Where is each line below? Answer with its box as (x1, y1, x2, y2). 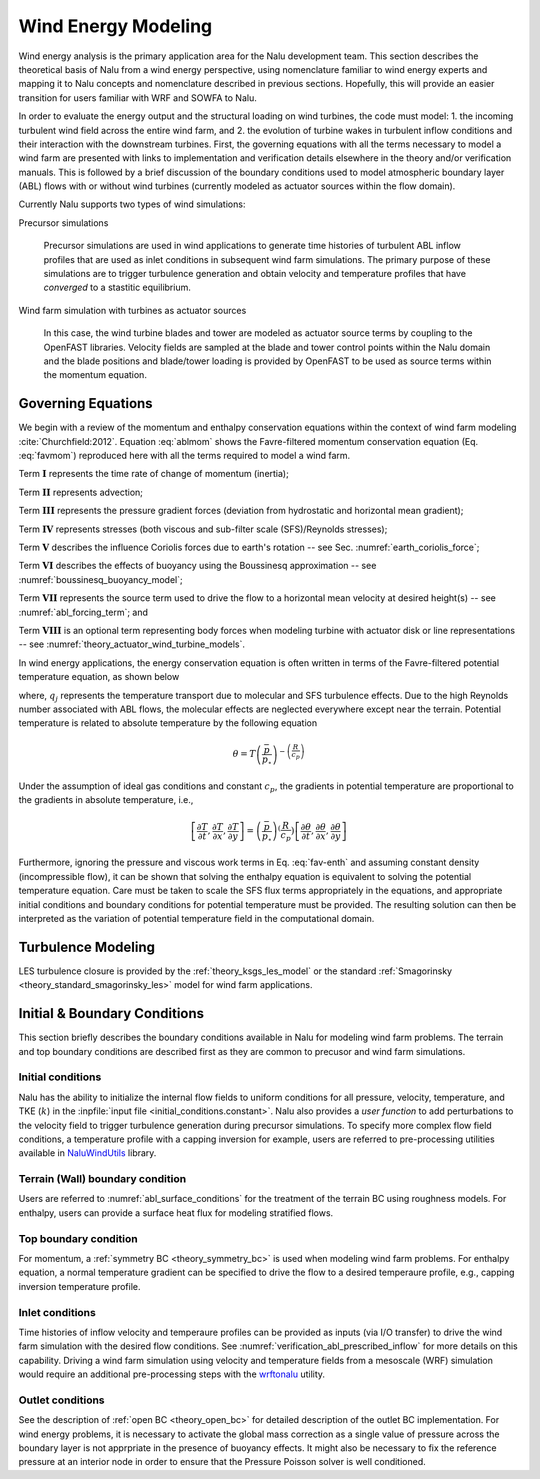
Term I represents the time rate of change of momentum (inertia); (18, 468, 289, 480)
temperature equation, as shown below (18, 671, 180, 683)
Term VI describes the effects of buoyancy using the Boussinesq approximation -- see (18, 560, 377, 572)
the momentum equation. (43, 369, 147, 381)
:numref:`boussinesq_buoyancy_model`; (18, 573, 184, 585)
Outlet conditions (18, 1393, 105, 1407)
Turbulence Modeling (18, 938, 155, 955)
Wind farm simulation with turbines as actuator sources (18, 304, 247, 316)
